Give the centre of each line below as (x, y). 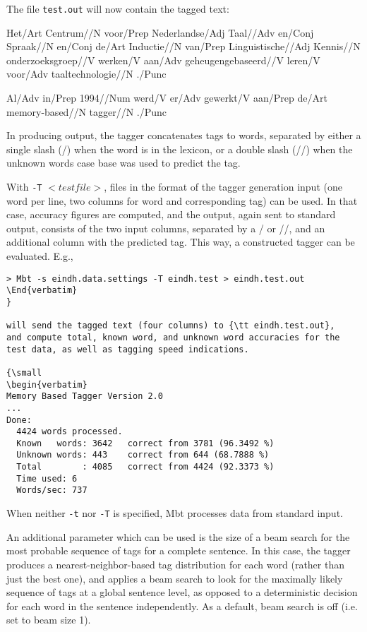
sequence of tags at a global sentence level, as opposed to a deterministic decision (182, 592)
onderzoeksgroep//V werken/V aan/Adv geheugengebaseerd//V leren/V (163, 60)
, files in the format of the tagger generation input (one (223, 186)
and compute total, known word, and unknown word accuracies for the (173, 337)
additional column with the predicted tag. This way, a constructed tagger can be (181, 242)
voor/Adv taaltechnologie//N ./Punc (86, 74)
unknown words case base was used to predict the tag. (124, 163)
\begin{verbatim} (47, 384)
